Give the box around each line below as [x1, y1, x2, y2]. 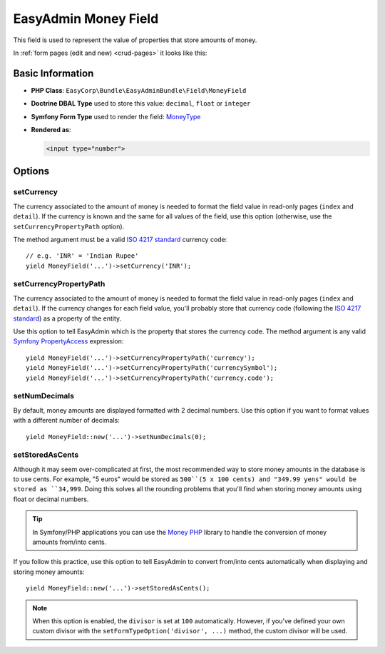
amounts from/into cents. [32, 538, 107, 546]
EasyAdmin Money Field [13, 11, 159, 26]
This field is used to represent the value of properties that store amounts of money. [13, 36, 257, 44]
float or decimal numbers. [13, 495, 89, 503]
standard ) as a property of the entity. [13, 314, 122, 323]
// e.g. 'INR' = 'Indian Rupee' [26, 252, 139, 260]
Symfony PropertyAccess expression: [13, 337, 124, 346]
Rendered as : [31, 126, 71, 134]
